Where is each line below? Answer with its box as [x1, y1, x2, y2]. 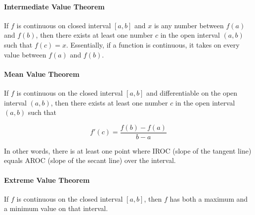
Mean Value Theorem [4, 68, 80, 79]
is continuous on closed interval [16, 20, 111, 30]
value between [4, 49, 46, 59]
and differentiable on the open [146, 87, 238, 98]
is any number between [154, 20, 224, 30]
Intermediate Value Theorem [4, 1, 105, 11]
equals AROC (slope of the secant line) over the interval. [4, 155, 176, 165]
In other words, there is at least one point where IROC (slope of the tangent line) [4, 145, 252, 156]
